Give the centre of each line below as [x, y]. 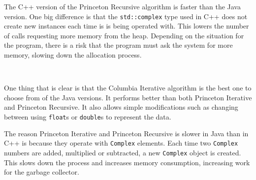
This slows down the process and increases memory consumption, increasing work [127, 162]
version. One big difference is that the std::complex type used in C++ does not [126, 16]
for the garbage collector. [42, 172]
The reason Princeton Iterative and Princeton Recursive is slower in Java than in [126, 133]
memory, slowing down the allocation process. [73, 55]
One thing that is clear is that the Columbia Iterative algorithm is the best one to [128, 88]
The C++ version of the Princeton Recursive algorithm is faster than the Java [122, 6]
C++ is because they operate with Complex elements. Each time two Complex [121, 143]
